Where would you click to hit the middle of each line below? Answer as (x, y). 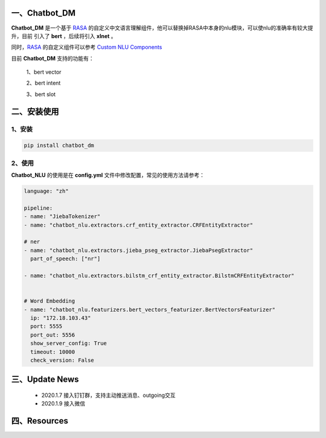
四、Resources (40, 421)
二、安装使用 (35, 111)
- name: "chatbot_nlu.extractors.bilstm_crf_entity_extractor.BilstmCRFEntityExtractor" (159, 276)
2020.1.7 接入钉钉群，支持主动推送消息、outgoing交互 (108, 395)
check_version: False (62, 360)
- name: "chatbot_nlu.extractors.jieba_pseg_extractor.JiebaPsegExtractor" (139, 250)
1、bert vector (44, 72)
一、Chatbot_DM (43, 13)
